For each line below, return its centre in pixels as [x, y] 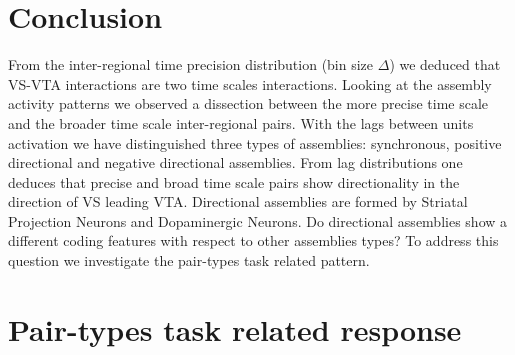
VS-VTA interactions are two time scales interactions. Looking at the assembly [250, 83]
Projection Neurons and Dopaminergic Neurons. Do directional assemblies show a [258, 220]
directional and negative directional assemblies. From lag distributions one [235, 162]
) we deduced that [445, 64]
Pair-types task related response [235, 328]
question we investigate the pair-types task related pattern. [189, 260]
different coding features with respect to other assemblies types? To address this [253, 240]
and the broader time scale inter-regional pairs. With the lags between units [241, 122]
